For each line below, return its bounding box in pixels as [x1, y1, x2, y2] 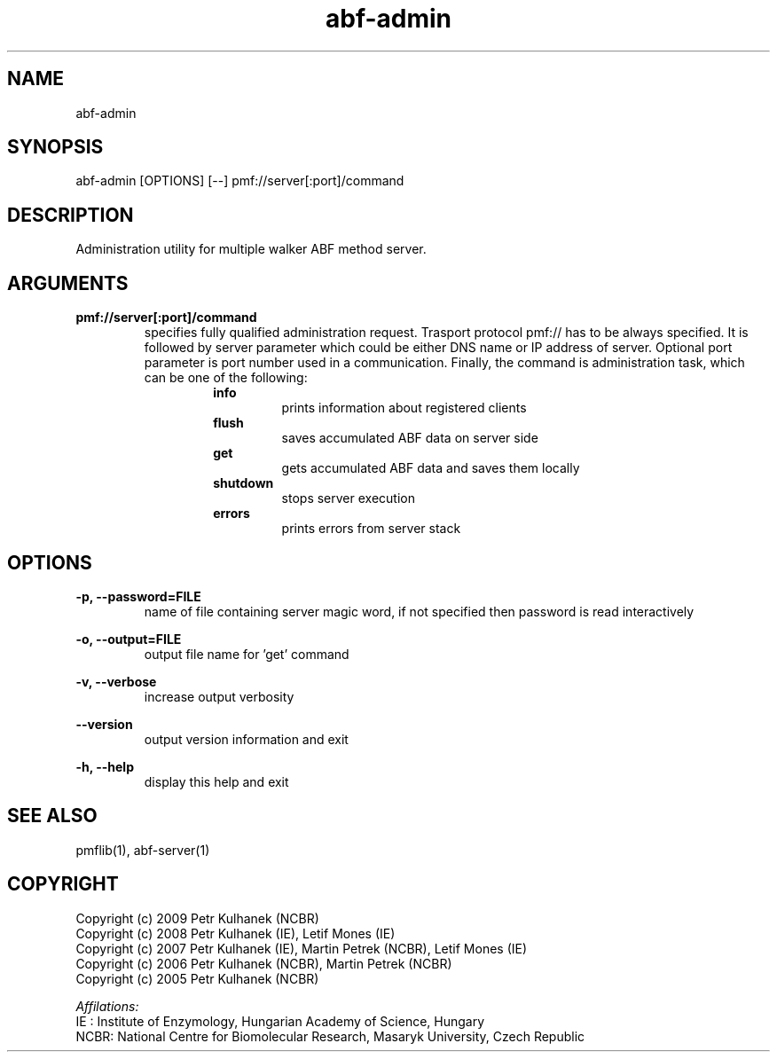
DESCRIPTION [7, 203, 134, 226]
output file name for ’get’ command [144, 646, 349, 662]
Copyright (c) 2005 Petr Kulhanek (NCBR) [75, 970, 319, 986]
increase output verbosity [144, 688, 294, 704]
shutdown [213, 475, 274, 491]
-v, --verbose [75, 673, 157, 689]
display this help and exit [144, 773, 289, 789]
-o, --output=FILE [75, 631, 182, 647]
